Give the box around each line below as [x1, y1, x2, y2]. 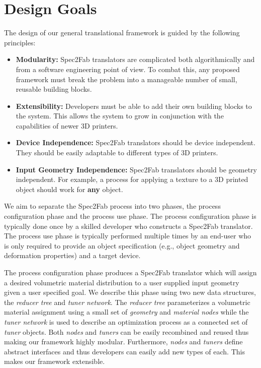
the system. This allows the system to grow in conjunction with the [16, 110, 224, 121]
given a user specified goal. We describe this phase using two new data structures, [4, 287, 256, 297]
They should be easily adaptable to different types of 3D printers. [16, 147, 218, 158]
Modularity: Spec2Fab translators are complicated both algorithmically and [16, 54, 255, 65]
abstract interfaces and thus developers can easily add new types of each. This [4, 346, 245, 356]
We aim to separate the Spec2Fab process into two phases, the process [4, 201, 221, 211]
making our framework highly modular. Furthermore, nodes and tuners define [4, 336, 243, 347]
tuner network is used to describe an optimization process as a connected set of [4, 316, 248, 327]
